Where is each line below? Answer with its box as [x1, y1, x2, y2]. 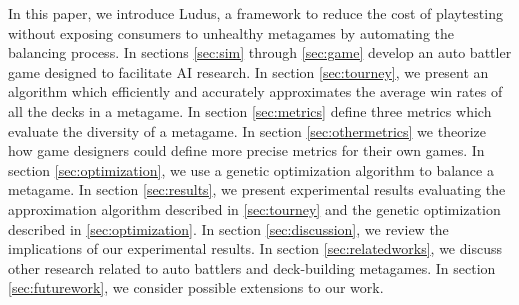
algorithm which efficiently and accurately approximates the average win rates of [8, 81, 503, 102]
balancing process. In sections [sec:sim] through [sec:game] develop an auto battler [8, 42, 512, 63]
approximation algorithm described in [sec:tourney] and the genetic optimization [8, 198, 501, 219]
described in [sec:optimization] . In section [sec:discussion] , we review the [8, 218, 449, 239]
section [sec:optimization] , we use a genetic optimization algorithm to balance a [8, 159, 494, 180]
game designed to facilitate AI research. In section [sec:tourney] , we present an [8, 61, 489, 82]
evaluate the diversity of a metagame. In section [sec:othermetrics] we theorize [8, 120, 486, 141]
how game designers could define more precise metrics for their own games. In [8, 140, 485, 161]
